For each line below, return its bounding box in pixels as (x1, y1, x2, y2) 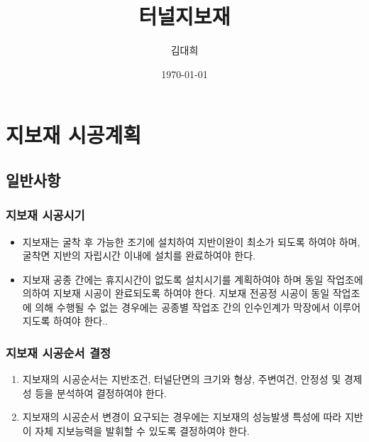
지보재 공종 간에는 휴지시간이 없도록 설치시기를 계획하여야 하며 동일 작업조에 (22, 271, 363, 286)
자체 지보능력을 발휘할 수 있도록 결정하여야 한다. (35, 424, 250, 438)
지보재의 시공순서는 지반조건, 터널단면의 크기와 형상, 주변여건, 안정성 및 (22, 372, 341, 387)
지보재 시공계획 (6, 120, 142, 149)
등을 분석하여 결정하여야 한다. (35, 385, 167, 400)
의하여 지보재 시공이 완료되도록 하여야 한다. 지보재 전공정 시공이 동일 (22, 286, 330, 301)
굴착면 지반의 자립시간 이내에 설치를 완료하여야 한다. (22, 248, 255, 263)
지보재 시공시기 (6, 206, 85, 224)
